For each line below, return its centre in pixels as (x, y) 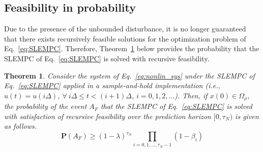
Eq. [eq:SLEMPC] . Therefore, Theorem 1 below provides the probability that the (132, 48)
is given (247, 116)
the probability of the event (46, 106)
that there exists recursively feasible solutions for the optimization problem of (125, 38)
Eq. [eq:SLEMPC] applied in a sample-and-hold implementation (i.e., (112, 85)
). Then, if (191, 95)
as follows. (21, 126)
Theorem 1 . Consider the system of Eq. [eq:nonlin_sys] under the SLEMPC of (129, 75)
